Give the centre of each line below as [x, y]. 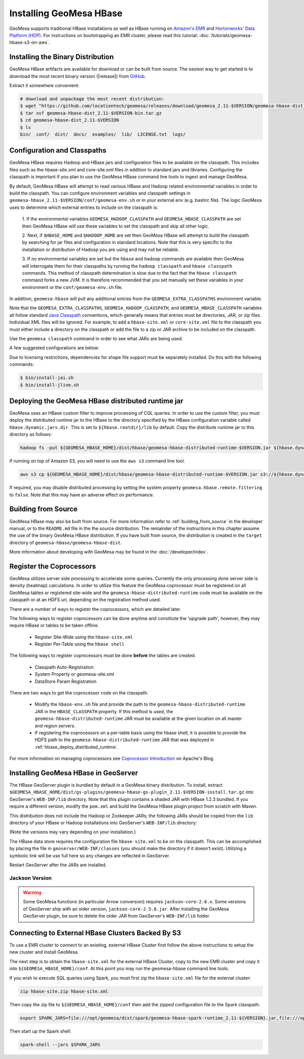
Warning [32, 892]
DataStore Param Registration [66, 681]
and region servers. [55, 725]
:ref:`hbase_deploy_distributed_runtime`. [77, 747]
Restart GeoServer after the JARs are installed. [58, 865]
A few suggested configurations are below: [54, 348]
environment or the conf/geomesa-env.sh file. [72, 287]
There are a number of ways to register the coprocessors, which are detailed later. [95, 609]
